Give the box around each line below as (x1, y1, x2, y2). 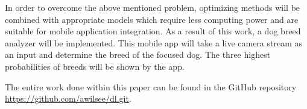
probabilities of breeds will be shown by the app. (5, 60, 185, 72)
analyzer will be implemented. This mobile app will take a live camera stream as (5, 36, 303, 49)
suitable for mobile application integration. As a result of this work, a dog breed (5, 25, 301, 37)
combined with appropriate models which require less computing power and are (5, 13, 299, 25)
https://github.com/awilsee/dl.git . (5, 92, 131, 105)
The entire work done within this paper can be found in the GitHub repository (5, 80, 297, 93)
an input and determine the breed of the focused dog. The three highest (5, 48, 271, 61)
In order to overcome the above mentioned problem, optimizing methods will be (5, 1, 300, 13)
